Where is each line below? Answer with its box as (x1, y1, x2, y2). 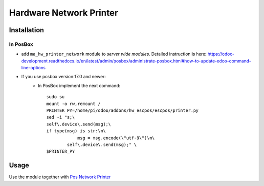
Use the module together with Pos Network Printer (9, 174, 111, 180)
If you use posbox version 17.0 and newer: (21, 74, 106, 80)
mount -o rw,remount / (46, 101, 101, 106)
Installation (9, 26, 44, 34)
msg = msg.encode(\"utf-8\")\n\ (77, 135, 155, 141)
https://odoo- (207, 51, 235, 57)
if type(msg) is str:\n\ (46, 128, 106, 134)
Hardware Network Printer (9, 7, 118, 18)
